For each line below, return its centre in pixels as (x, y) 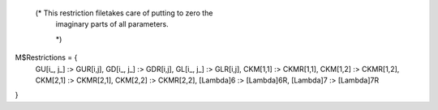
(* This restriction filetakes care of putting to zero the (124, 13)
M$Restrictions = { (46, 57)
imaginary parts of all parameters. (112, 24)
